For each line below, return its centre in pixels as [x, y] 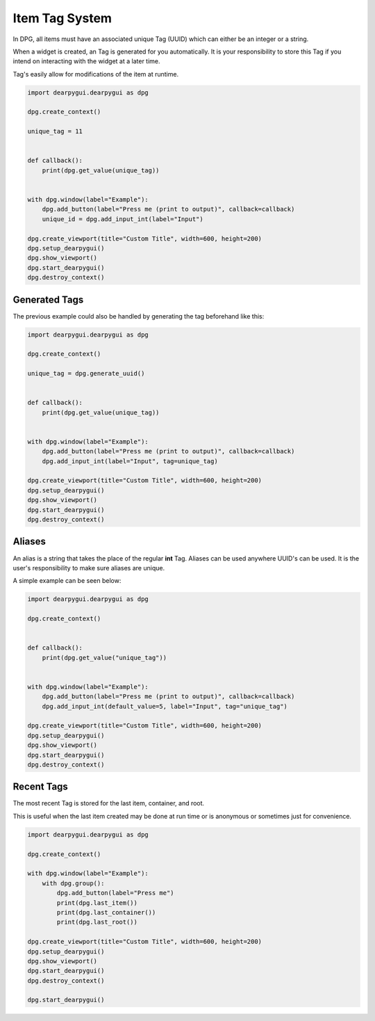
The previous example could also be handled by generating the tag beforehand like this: [139, 316]
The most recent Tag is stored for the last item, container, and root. [109, 803]
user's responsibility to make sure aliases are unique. [89, 568]
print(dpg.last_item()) [97, 903]
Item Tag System [62, 18]
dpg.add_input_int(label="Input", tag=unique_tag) [130, 461]
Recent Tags [41, 787]
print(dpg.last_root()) [97, 922]
